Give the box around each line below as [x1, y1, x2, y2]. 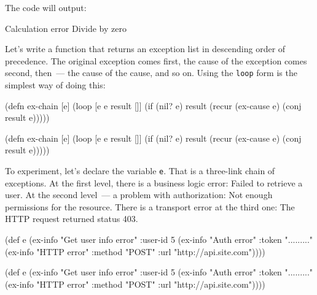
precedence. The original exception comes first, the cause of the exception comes [5, 54, 307, 67]
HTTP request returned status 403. [5, 212, 138, 225]
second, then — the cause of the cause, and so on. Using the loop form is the [5, 66, 297, 79]
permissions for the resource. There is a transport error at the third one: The [5, 200, 295, 213]
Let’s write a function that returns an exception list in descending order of [5, 42, 286, 55]
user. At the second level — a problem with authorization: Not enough [5, 188, 273, 201]
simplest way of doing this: [5, 79, 106, 91]
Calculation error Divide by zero [5, 21, 127, 34]
